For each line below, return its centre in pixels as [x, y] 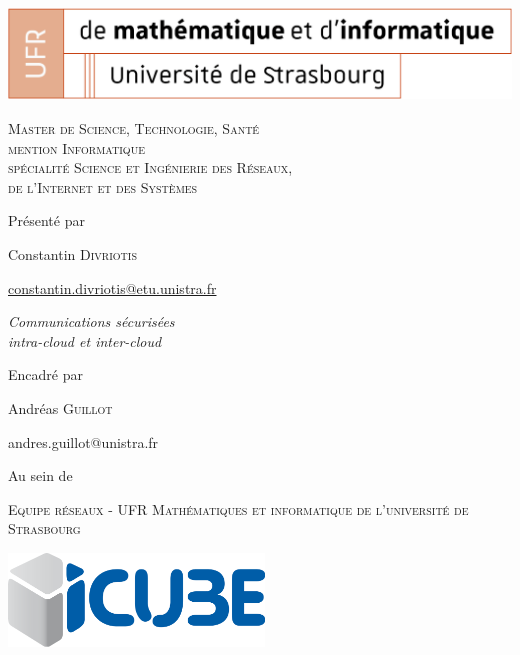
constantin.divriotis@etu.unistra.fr [112, 287]
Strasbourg [44, 528]
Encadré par [45, 374]
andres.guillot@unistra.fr [83, 441]
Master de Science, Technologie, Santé [134, 128]
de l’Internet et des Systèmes [103, 186]
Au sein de [40, 475]
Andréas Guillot [60, 408]
